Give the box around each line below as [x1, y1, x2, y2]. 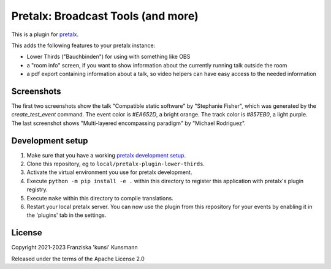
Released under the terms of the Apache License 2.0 [11, 255, 145, 262]
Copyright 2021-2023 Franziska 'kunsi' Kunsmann [11, 244, 138, 251]
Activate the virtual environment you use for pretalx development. [26, 169, 192, 176]
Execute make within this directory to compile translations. [26, 194, 174, 202]
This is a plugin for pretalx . [11, 31, 79, 38]
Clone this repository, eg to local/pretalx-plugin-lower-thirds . [26, 160, 205, 168]
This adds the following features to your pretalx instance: [11, 42, 156, 49]
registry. [26, 186, 48, 193]
